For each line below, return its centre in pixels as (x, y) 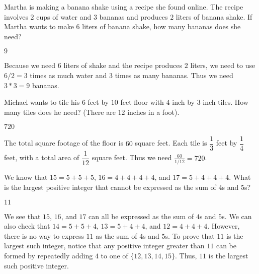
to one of (114, 256)
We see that (22, 216)
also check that (27, 226)
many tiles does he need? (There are (60, 112)
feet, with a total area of (42, 157)
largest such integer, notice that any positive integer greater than (104, 246)
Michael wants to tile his (42, 102)
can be (226, 246)
